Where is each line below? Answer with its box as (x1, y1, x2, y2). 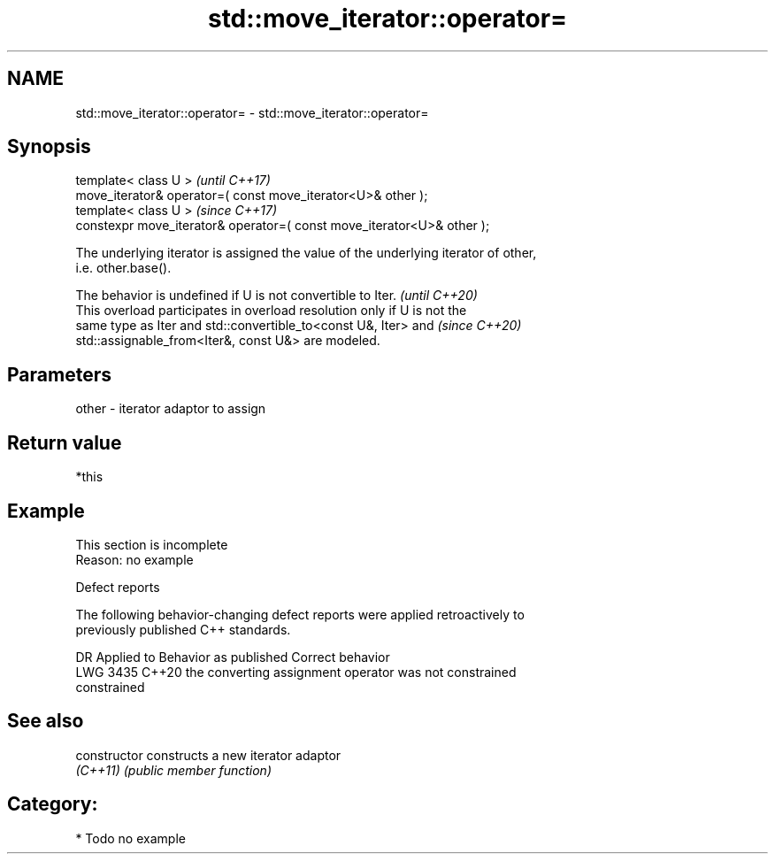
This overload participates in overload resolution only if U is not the (75, 303, 467, 319)
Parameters (7, 363, 111, 386)
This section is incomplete (75, 536, 228, 552)
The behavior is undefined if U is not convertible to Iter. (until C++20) (75, 288, 478, 304)
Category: (7, 793, 98, 816)
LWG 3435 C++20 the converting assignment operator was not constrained (75, 664, 517, 680)
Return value (7, 431, 122, 454)
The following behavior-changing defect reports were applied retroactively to (75, 606, 525, 622)
